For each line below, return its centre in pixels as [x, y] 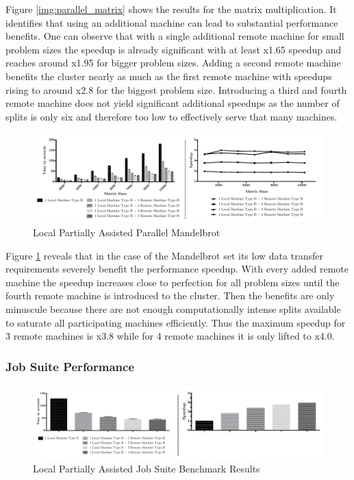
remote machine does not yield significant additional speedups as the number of [173, 103]
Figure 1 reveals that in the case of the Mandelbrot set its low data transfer [164, 255]
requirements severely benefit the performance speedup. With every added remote [177, 269]
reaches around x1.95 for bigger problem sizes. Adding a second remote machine [173, 63]
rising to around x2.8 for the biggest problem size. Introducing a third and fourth [176, 89]
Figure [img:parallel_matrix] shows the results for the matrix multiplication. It [171, 9]
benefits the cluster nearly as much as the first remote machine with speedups [169, 76]
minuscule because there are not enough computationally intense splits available [173, 308]
